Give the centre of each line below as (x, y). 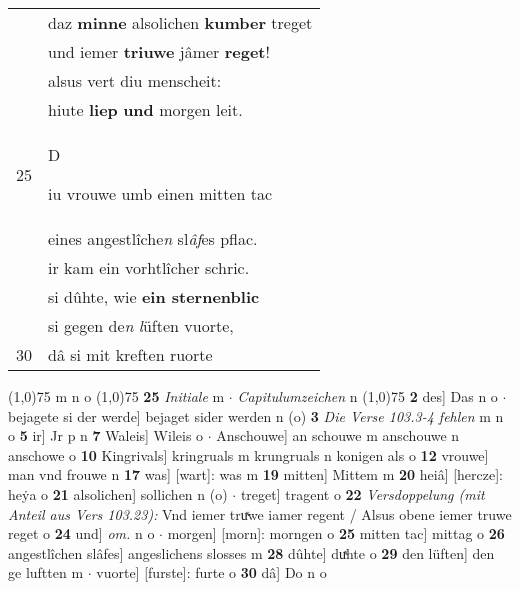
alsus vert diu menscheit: (135, 80)
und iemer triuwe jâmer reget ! (159, 51)
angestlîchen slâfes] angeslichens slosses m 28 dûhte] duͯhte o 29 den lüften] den (251, 552)
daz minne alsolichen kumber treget (180, 22)
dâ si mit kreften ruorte (130, 354)
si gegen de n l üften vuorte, (141, 325)
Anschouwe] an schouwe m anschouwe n (338, 435)
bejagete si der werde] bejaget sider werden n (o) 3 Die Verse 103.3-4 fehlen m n (256, 415)
